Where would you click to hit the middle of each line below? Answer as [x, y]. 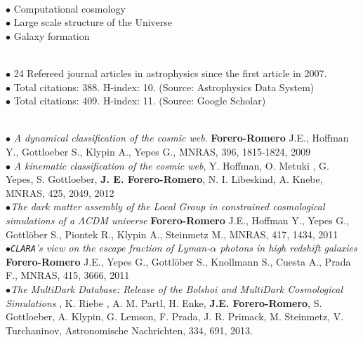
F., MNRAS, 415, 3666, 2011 [68, 275]
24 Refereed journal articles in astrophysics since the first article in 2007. [170, 73]
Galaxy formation [52, 35]
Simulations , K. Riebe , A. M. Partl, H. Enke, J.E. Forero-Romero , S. [164, 302]
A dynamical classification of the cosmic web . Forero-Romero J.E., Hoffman [181, 138]
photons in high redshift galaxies [289, 248]
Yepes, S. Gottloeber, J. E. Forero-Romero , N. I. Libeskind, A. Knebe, [164, 179]
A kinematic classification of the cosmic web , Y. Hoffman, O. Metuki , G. [171, 165]
